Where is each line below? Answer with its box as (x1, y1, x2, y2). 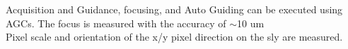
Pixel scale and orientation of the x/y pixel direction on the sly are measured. (6, 29, 343, 44)
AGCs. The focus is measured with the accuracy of (6, 15, 226, 30)
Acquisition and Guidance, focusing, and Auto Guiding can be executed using (6, 2, 343, 16)
